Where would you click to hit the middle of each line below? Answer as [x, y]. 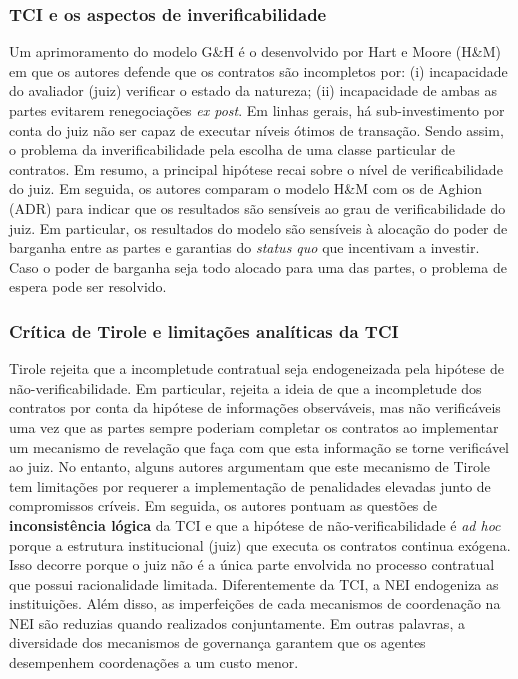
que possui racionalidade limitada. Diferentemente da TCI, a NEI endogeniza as [254, 583]
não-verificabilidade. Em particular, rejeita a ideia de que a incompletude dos [245, 387]
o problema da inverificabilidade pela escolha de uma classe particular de [232, 149]
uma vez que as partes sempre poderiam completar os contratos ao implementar [254, 426]
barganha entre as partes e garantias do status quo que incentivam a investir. [244, 247]
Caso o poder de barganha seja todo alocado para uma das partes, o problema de [258, 266]
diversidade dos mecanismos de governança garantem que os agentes [217, 642]
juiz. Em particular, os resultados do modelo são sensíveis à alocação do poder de [258, 227]
